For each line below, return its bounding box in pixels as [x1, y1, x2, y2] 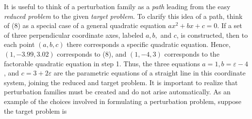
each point [4, 39, 35, 49]
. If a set [217, 20, 242, 30]
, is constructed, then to [176, 30, 248, 40]
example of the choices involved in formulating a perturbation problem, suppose [4, 96, 241, 106]
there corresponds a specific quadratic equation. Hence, [67, 39, 231, 49]
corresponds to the [164, 48, 219, 59]
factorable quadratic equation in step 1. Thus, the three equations [4, 58, 200, 68]
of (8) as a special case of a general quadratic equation [4, 20, 166, 30]
